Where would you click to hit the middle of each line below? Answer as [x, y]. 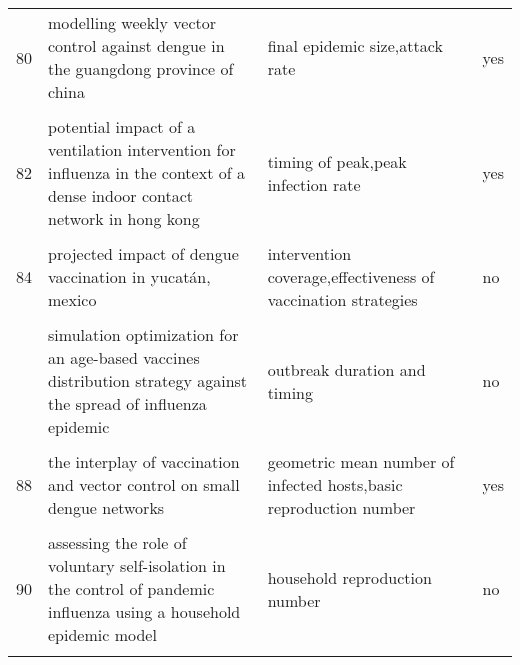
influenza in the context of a [146, 172]
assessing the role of [117, 542]
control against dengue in [136, 45]
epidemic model [102, 634]
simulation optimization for [143, 334]
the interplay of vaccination [144, 461]
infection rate [314, 184]
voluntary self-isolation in [137, 565]
